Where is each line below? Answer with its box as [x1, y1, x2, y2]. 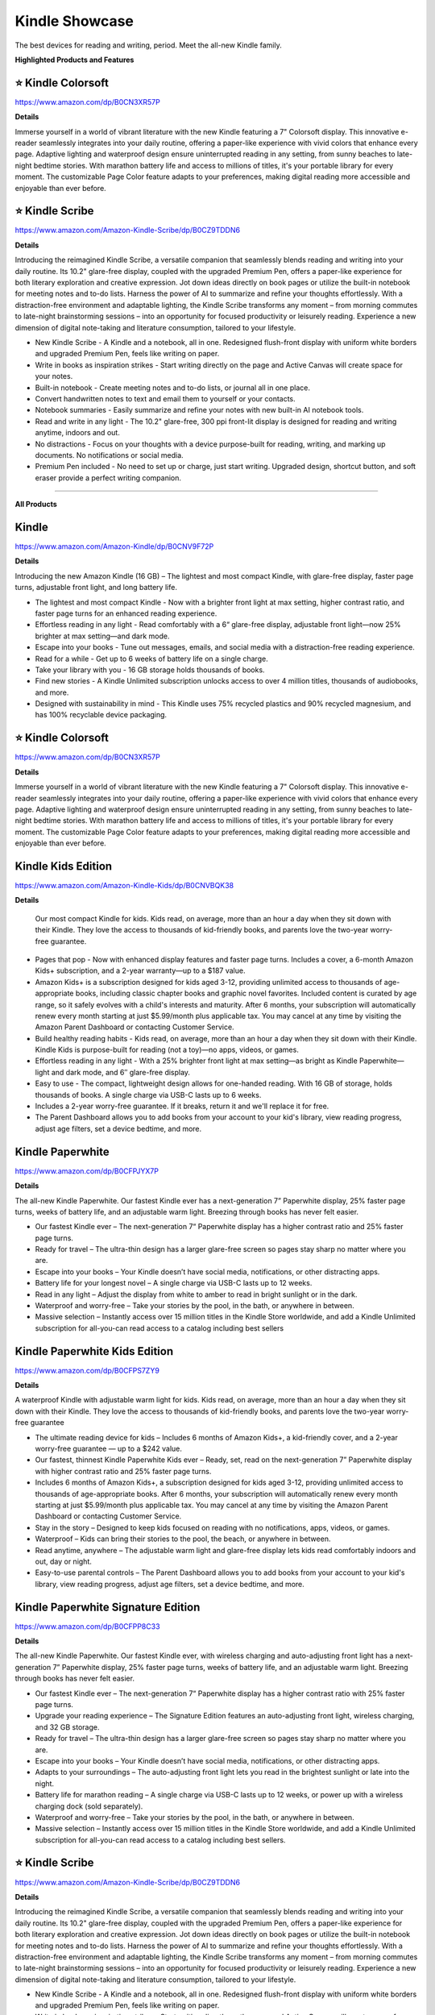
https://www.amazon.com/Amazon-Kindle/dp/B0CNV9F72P [14, 541, 214, 551]
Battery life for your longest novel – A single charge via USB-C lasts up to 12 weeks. [35, 1278, 313, 1288]
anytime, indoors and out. [35, 428, 120, 438]
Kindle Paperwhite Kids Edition [14, 1344, 173, 1358]
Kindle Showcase [14, 12, 135, 30]
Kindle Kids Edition [14, 859, 113, 873]
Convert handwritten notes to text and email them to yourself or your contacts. [35, 393, 296, 403]
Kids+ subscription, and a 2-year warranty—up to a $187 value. [35, 966, 246, 975]
